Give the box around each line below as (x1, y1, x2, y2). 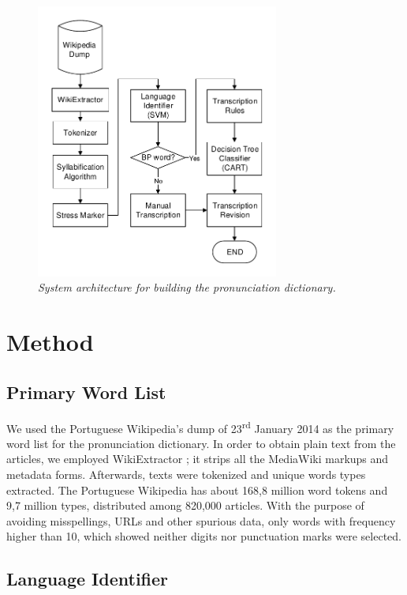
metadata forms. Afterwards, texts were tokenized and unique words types (6, 466, 366, 483)
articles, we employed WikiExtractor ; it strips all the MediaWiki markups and (6, 450, 389, 467)
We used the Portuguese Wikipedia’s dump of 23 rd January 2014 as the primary (6, 417, 394, 436)
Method (6, 326, 94, 358)
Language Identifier (6, 567, 169, 591)
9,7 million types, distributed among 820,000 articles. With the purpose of (6, 497, 364, 514)
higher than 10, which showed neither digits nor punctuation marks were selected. (6, 528, 402, 544)
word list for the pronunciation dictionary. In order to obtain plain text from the (6, 435, 396, 451)
